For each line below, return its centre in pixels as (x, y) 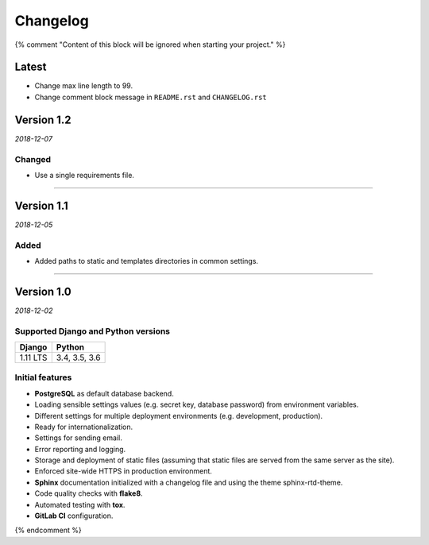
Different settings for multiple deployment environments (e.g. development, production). (179, 416)
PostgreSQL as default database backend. (104, 393)
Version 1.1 (42, 205)
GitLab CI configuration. (74, 516)
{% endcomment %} (48, 530)
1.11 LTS (33, 358)
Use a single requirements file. (85, 175)
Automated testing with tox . (80, 504)
